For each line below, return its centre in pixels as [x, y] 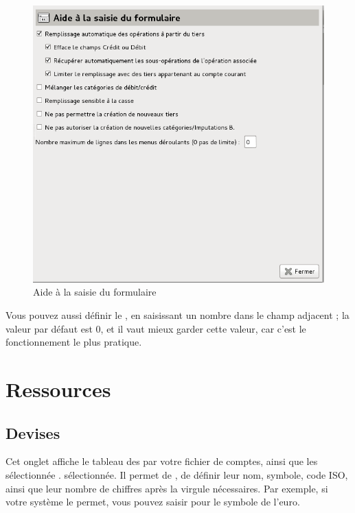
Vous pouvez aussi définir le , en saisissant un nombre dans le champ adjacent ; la [177, 315]
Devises [33, 432]
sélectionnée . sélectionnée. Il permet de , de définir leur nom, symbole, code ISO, [177, 475]
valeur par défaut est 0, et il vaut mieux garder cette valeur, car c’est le [156, 328]
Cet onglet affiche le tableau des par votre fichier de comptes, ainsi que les [162, 461]
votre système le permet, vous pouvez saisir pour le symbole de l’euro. [153, 502]
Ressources [58, 389]
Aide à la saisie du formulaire [95, 292]
